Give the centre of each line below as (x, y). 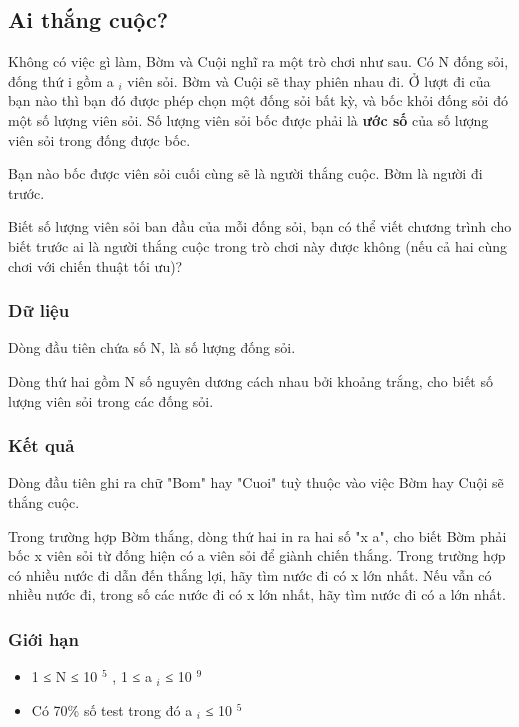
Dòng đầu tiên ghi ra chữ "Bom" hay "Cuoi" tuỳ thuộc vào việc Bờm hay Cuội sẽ (256, 482)
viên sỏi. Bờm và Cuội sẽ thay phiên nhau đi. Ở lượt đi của (309, 80)
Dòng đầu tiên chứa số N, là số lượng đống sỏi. (152, 347)
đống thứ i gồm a (61, 80)
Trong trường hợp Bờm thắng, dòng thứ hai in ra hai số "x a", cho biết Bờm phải (257, 535)
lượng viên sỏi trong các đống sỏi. (111, 400)
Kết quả (41, 445)
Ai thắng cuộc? (88, 19)
